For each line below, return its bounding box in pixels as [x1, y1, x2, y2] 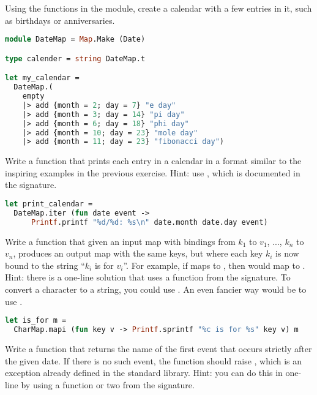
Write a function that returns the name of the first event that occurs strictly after [5, 342, 312, 355]
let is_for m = [5, 316, 67, 325]
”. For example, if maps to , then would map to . [123, 258, 305, 271]
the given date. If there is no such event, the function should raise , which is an [5, 354, 302, 367]
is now [275, 247, 299, 260]
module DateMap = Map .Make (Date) [5, 35, 146, 44]
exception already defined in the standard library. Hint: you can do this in [5, 366, 283, 379]
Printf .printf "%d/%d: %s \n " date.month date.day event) [31, 217, 268, 227]
